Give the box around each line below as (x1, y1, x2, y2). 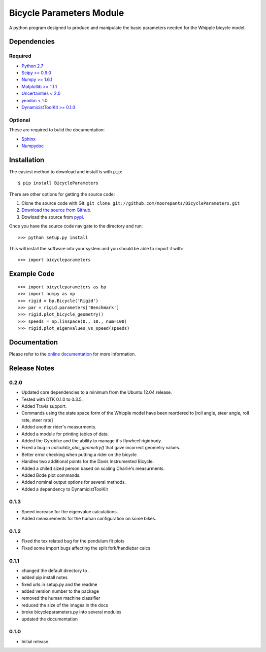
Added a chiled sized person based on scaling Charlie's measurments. (21, 465, 165, 471)
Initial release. (21, 638, 50, 644)
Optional (9, 116, 31, 123)
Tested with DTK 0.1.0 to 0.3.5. (21, 396, 83, 402)
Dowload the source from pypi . (21, 214, 85, 220)
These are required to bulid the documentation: (9, 127, 105, 133)
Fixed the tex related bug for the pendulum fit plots (21, 538, 125, 544)
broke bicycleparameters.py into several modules (21, 609, 122, 615)
